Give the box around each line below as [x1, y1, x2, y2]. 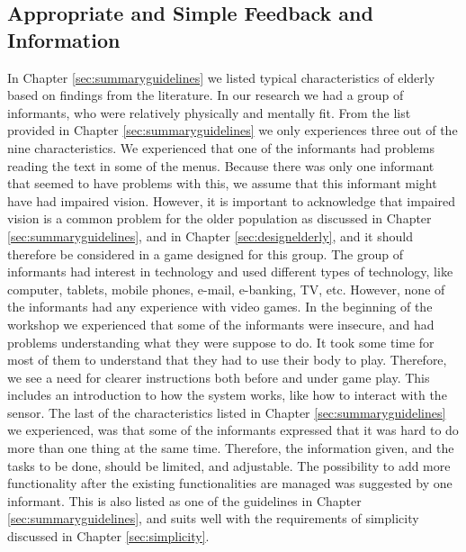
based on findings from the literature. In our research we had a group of [7, 86, 404, 104]
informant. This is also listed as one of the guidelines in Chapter [7, 491, 362, 510]
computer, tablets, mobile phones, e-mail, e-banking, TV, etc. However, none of [7, 279, 445, 298]
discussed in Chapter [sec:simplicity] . [7, 527, 210, 546]
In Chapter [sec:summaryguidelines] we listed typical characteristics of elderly [7, 68, 435, 86]
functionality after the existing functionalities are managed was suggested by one [7, 474, 453, 493]
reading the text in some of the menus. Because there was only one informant [7, 156, 435, 175]
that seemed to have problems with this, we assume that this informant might [7, 174, 437, 193]
